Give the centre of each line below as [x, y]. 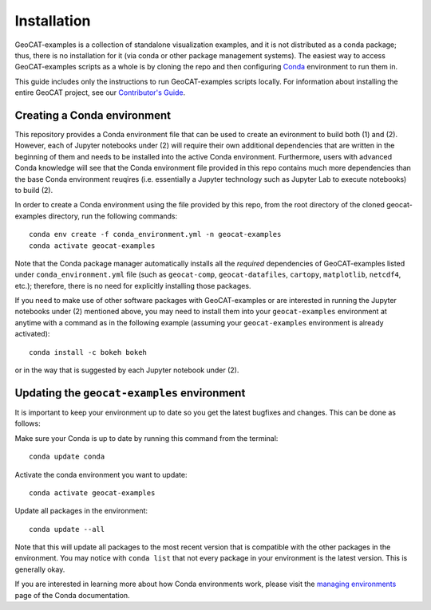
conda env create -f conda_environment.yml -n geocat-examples [155, 234]
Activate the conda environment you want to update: [101, 474]
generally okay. [40, 569]
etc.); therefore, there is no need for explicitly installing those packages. [133, 285]
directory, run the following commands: [113, 216]
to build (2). [34, 190]
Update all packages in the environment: [81, 511]
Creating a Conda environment [93, 115]
